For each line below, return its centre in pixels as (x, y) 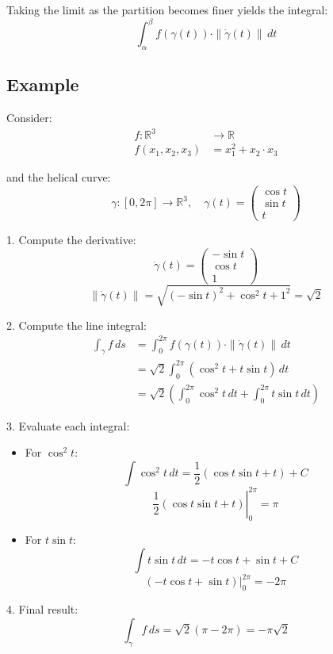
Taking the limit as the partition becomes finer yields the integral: (167, 10)
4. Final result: (42, 609)
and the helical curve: (59, 177)
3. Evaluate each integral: (68, 425)
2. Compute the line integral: (77, 325)
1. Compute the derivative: (71, 240)
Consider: (29, 118)
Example (43, 84)
